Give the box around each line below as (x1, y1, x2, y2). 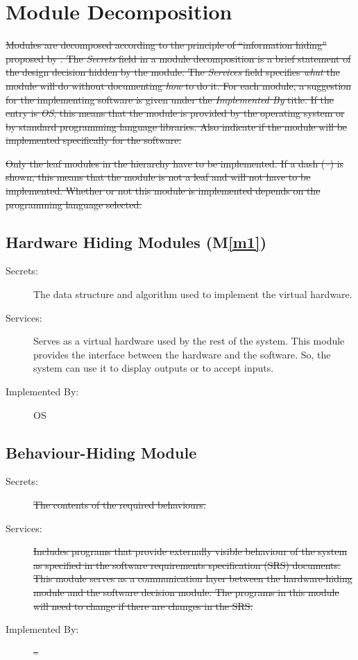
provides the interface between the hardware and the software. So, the (33, 347, 331, 361)
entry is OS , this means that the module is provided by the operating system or (6, 106, 345, 120)
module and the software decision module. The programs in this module (33, 584, 339, 599)
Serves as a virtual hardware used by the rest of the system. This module (33, 333, 345, 348)
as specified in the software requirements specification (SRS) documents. (33, 557, 341, 572)
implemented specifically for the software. (6, 133, 182, 147)
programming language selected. (6, 197, 142, 211)
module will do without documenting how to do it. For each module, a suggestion (6, 78, 352, 92)
